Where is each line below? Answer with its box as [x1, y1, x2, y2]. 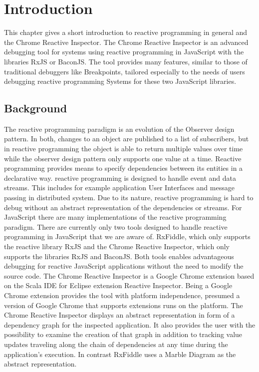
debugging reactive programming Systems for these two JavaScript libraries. [4, 76, 237, 86]
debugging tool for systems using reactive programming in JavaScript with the [4, 46, 244, 57]
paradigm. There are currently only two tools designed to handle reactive [4, 221, 228, 232]
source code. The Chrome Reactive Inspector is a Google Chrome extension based [4, 270, 255, 281]
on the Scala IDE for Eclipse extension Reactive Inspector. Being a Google [4, 280, 233, 291]
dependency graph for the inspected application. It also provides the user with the [4, 319, 256, 330]
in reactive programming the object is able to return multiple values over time [4, 143, 243, 154]
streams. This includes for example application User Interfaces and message [4, 182, 235, 193]
